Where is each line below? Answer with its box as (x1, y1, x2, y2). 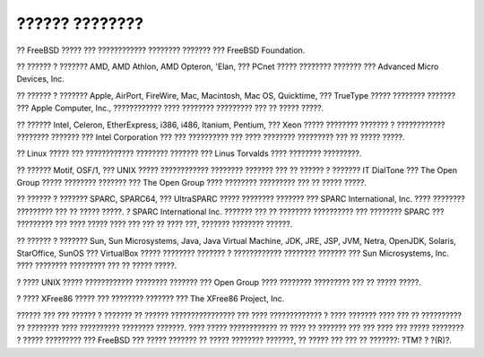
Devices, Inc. (16, 74, 65, 84)
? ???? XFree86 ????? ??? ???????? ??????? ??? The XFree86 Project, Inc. (16, 293, 285, 304)
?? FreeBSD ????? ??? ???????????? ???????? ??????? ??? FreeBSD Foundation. (16, 45, 306, 56)
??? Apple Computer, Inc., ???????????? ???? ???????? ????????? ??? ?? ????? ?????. (16, 103, 324, 114)
